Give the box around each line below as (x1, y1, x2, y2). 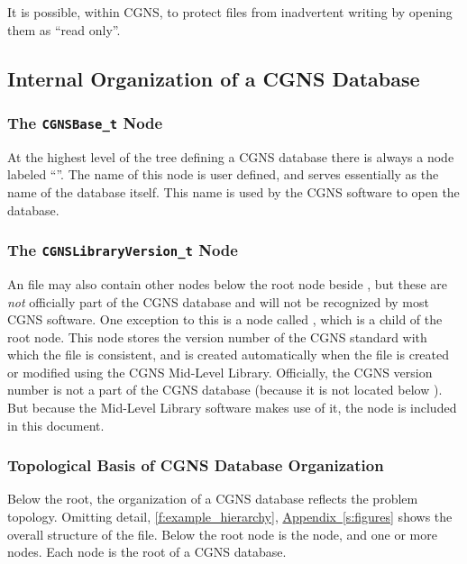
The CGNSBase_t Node (7, 111, 163, 133)
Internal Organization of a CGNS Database (7, 64, 420, 92)
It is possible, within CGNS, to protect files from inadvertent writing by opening (7, 3, 453, 21)
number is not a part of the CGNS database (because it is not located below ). (7, 380, 443, 399)
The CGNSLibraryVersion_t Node (7, 239, 238, 261)
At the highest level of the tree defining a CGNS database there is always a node (7, 147, 454, 166)
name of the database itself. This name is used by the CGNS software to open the (7, 182, 460, 201)
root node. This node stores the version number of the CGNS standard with (7, 327, 427, 346)
